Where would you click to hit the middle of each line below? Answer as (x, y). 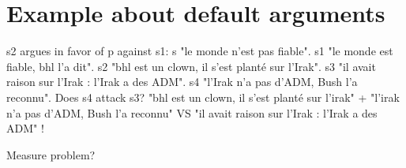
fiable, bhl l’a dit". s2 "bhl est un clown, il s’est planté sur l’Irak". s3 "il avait (191, 66)
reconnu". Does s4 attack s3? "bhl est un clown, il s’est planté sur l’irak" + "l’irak (203, 97)
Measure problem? (51, 154)
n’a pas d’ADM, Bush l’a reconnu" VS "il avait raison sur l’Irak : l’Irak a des (192, 112)
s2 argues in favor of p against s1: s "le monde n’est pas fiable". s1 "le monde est (200, 51)
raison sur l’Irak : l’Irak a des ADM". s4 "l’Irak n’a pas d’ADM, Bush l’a (182, 82)
